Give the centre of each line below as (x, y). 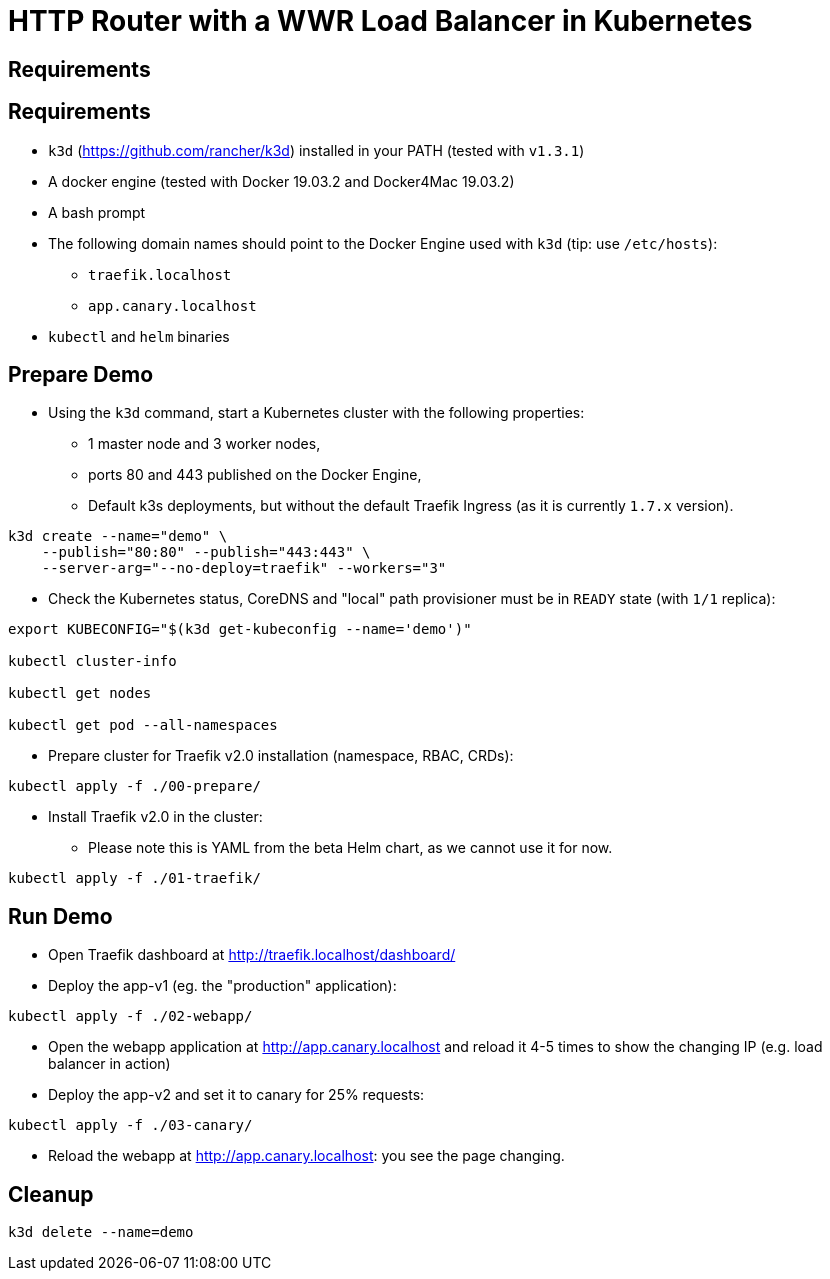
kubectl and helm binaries (139, 336)
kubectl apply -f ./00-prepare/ (134, 786)
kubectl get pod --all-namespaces (143, 725)
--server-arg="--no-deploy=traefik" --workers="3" (244, 568)
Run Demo (60, 916)
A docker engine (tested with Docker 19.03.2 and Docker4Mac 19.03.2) (281, 181)
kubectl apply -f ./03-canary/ (130, 1125)
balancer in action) (109, 1064)
